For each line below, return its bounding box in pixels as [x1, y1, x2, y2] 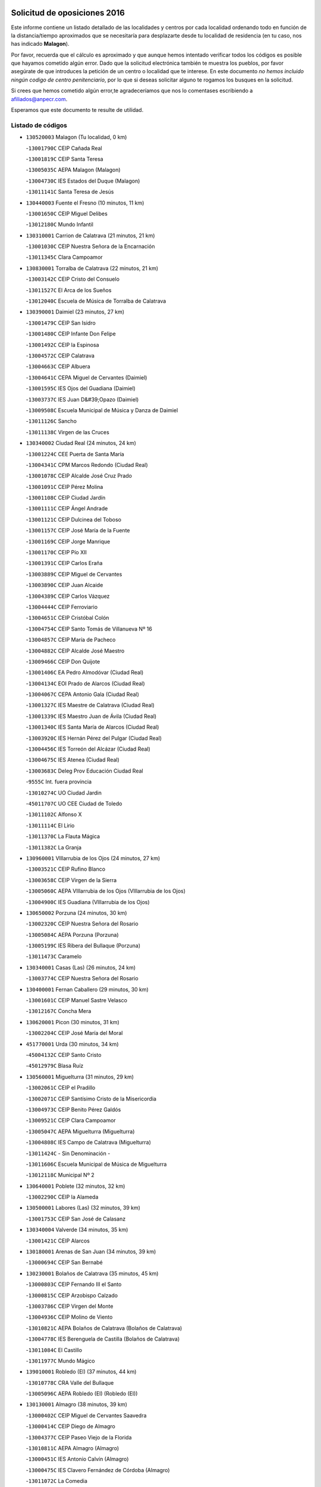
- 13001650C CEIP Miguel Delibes [26, 210, 108, 217]
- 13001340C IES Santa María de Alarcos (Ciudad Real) [26, 723, 159, 731]
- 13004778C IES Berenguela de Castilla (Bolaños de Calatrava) [26, 1335, 180, 1342]
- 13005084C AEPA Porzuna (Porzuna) [26, 931, 119, 938]
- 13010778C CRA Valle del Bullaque [26, 1379, 114, 1386]
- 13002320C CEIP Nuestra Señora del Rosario [26, 920, 139, 927]
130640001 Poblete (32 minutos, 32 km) [26, 1182, 125, 1190]
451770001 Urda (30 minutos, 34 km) [26, 1040, 119, 1047]
